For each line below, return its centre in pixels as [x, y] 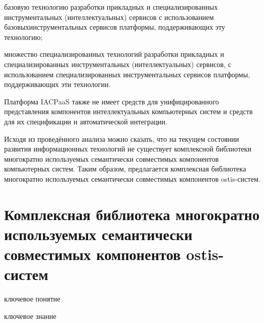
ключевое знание [30, 316]
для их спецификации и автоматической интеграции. [86, 121]
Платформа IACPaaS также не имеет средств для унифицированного [112, 101]
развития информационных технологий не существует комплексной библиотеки [128, 149]
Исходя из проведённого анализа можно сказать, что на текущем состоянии [122, 138]
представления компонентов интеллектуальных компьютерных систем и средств [128, 111]
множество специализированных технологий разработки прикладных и [114, 54]
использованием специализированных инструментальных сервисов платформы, [127, 74]
